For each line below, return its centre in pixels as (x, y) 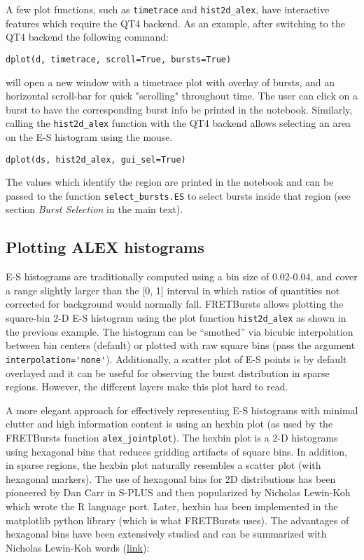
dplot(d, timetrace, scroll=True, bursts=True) (119, 59)
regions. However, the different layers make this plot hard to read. (147, 387)
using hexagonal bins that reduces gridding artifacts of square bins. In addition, (176, 451)
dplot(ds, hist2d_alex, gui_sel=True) (96, 159)
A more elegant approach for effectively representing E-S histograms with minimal (182, 410)
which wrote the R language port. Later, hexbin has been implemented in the (172, 506)
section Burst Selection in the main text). (94, 209)
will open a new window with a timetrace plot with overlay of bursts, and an (170, 82)
